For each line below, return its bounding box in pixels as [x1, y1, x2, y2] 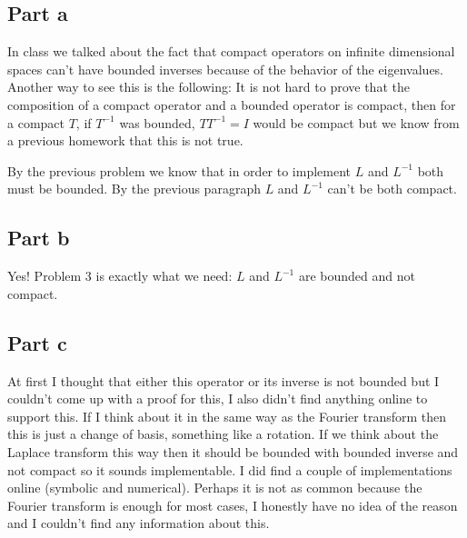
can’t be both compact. [327, 179, 457, 198]
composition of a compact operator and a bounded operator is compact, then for [7, 95, 456, 114]
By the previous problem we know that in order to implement [7, 161, 352, 180]
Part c [7, 328, 67, 356]
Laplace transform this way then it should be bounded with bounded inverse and [7, 442, 459, 461]
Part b [7, 224, 70, 252]
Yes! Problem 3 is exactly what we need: [7, 266, 233, 285]
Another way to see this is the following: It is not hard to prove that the [7, 77, 410, 96]
